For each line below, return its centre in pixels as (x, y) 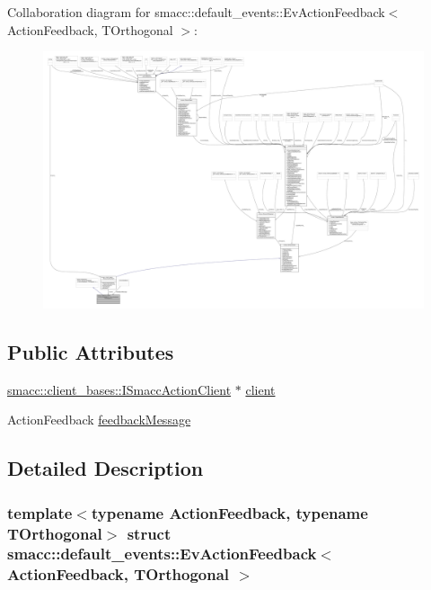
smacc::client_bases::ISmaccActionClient (119, 389)
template (40, 512)
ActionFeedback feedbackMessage (99, 420)
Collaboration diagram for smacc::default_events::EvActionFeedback (196, 12)
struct (149, 533)
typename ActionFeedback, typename (229, 512)
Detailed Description (106, 468)
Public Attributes (91, 351)
